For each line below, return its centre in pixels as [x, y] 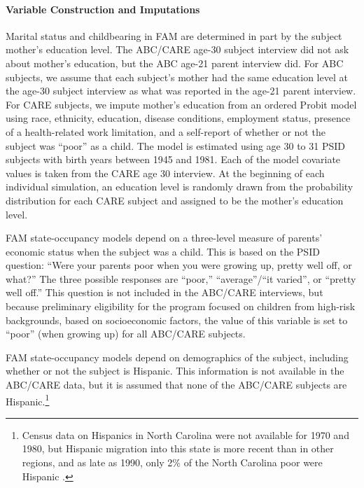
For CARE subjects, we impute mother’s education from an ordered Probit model [181, 104]
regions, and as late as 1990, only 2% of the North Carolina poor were [172, 462]
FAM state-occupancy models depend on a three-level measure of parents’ [164, 238]
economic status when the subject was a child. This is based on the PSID [163, 251]
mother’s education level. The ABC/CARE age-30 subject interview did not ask [177, 49]
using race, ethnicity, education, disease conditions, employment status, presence [178, 118]
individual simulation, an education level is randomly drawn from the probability [180, 187]
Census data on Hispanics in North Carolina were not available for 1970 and [185, 434]
